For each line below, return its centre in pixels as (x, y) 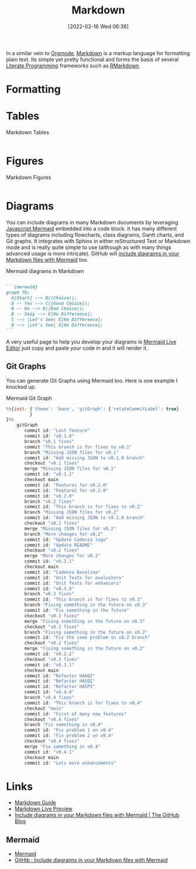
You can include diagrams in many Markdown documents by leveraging (92, 222)
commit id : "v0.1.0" (49, 436)
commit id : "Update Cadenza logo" (66, 540)
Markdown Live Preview (44, 809)
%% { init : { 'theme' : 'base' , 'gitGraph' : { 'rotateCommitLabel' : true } (93, 409)
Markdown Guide (35, 803)
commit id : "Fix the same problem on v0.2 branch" (87, 638)
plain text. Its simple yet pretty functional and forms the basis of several (92, 59)
